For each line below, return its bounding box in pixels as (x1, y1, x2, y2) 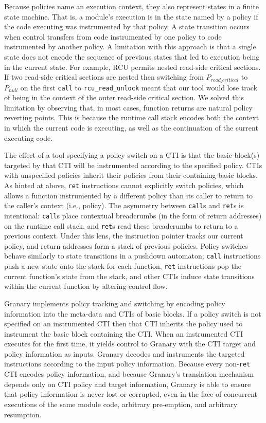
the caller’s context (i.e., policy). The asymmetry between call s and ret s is (4, 200, 244, 211)
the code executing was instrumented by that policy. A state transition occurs (4, 21, 250, 32)
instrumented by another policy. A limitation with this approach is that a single (4, 41, 256, 52)
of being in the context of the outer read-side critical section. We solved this (4, 92, 244, 103)
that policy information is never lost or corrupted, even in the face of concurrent (4, 389, 257, 399)
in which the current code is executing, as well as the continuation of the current (4, 122, 258, 133)
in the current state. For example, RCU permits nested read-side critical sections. (4, 61, 261, 72)
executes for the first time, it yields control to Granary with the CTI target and (4, 338, 256, 349)
